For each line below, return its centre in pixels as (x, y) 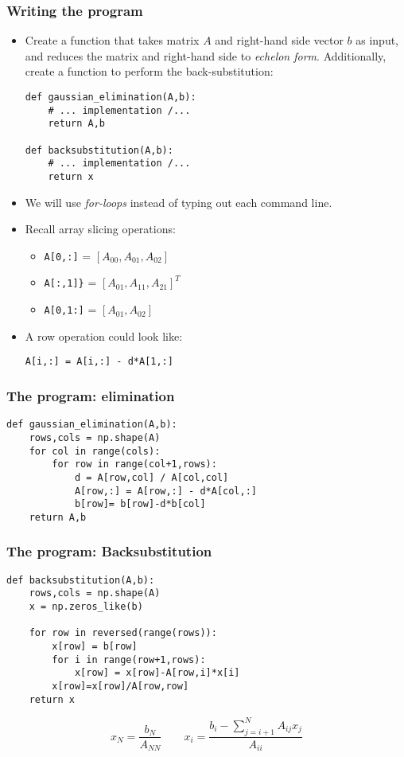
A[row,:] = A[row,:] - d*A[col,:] (165, 491)
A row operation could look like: (104, 336)
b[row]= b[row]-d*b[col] (140, 504)
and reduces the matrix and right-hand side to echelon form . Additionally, (206, 55)
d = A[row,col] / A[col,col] (151, 477)
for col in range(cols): (95, 451)
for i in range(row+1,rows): (129, 659)
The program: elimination (91, 395)
